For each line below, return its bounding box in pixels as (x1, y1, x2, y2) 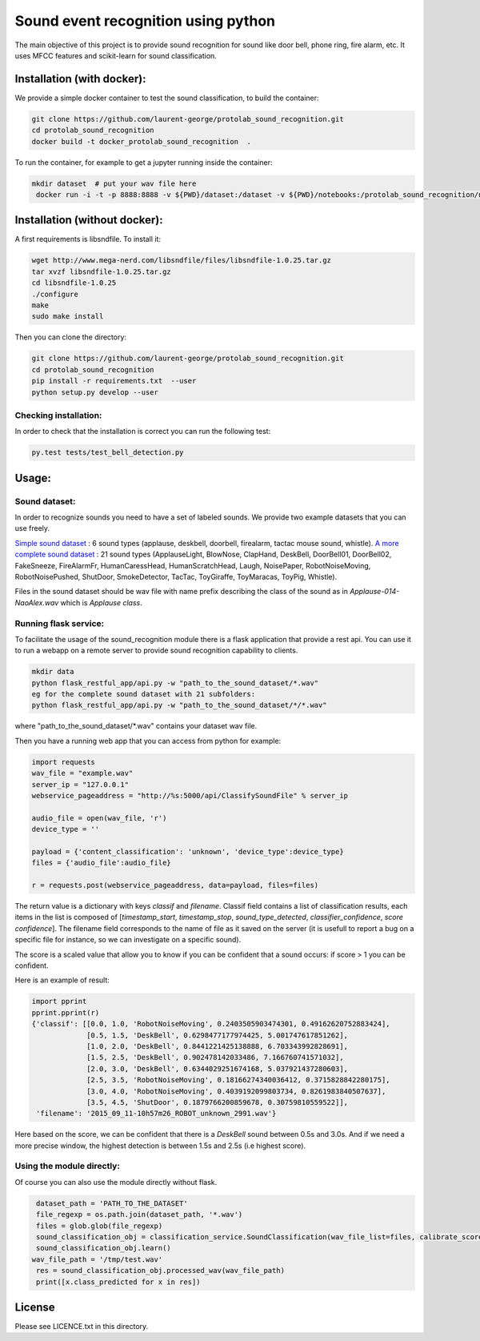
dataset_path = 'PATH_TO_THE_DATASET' (36, 1198, 188, 1208)
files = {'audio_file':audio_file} (31, 858, 171, 868)
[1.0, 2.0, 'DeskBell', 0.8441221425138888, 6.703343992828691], (86, 1042, 348, 1050)
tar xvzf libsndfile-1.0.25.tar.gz (31, 267, 171, 276)
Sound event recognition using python (14, 12, 276, 30)
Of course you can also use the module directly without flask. (14, 1177, 218, 1186)
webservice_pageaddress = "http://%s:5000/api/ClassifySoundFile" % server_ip (31, 791, 348, 800)
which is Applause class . (60, 597, 143, 608)
